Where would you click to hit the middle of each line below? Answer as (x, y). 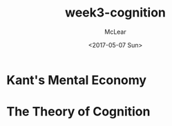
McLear (115, 32)
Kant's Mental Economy (76, 80)
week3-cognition (115, 13)
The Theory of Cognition (78, 112)
